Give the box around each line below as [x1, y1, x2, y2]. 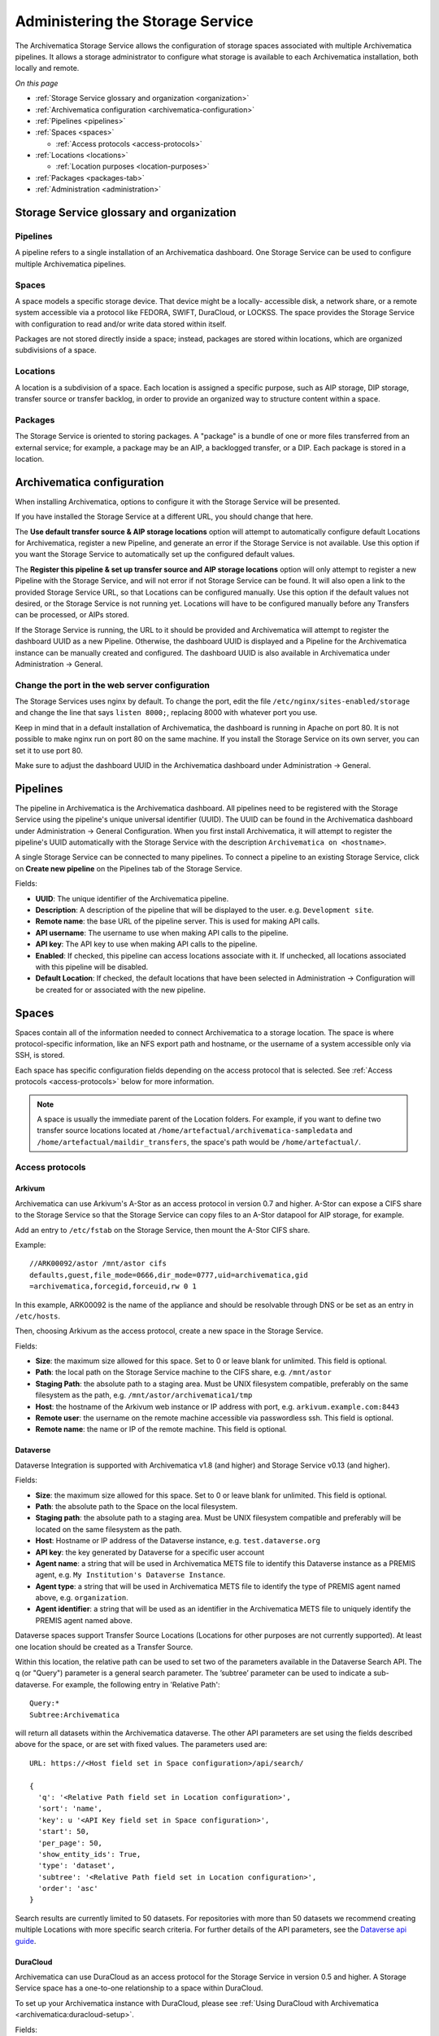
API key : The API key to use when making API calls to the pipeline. [35, 939, 258, 949]
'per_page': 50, [37, 1838, 103, 1848]
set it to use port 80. [15, 745, 83, 755]
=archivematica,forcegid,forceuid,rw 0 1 [29, 1282, 197, 1291]
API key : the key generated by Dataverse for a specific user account [35, 1547, 265, 1557]
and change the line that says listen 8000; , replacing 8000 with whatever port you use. [15, 708, 318, 717]
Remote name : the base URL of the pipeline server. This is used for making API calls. [35, 916, 320, 926]
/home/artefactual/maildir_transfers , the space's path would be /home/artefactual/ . [37, 1137, 361, 1147]
